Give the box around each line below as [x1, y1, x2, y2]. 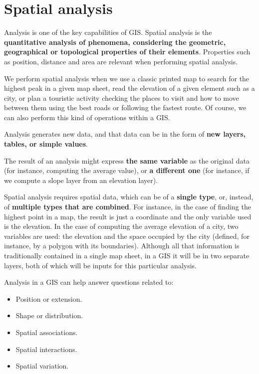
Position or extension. [15, 293, 82, 304]
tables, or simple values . [4, 139, 88, 149]
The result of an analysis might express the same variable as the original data [4, 155, 250, 166]
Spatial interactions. [15, 344, 77, 354]
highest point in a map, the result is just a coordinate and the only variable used [4, 211, 252, 221]
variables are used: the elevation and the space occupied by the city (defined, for [4, 230, 250, 241]
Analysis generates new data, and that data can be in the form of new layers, [4, 129, 246, 139]
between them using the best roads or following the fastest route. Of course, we [4, 102, 247, 113]
